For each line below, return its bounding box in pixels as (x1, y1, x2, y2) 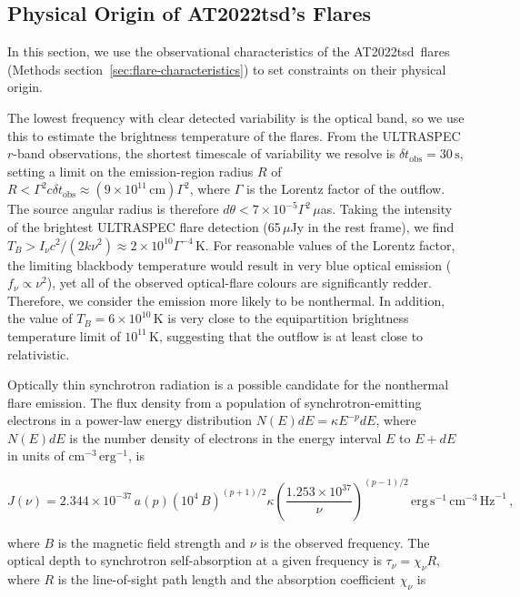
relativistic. (7, 344, 70, 363)
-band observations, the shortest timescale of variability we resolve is (13, 144, 395, 163)
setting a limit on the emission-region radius (7, 161, 254, 180)
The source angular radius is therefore (7, 199, 219, 218)
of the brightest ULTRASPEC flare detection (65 (7, 217, 281, 236)
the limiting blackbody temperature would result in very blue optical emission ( (7, 255, 452, 274)
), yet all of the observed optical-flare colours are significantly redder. (46, 273, 432, 292)
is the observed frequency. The (260, 532, 430, 551)
